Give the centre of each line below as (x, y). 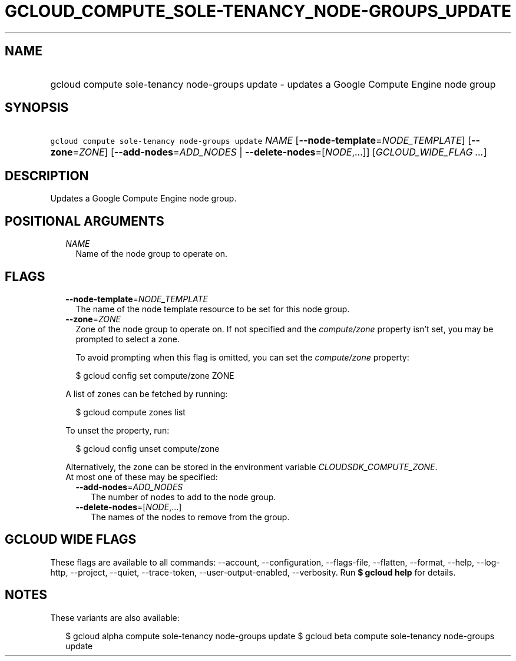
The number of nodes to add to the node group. (183, 497)
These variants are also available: (115, 617)
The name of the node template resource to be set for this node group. (213, 309)
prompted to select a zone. (128, 339)
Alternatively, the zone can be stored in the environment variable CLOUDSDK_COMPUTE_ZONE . (252, 467)
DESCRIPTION (47, 176)
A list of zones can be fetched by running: (147, 394)
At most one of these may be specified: (142, 477)
